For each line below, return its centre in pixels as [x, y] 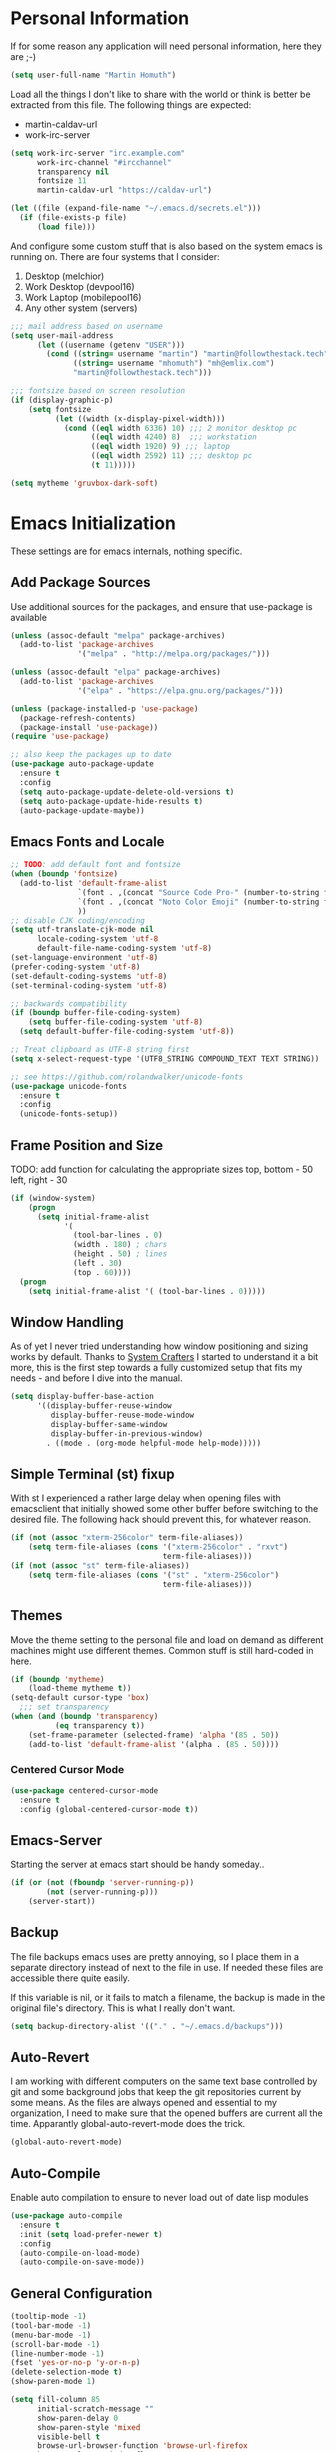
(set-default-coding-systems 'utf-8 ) [89, 976]
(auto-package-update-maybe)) [82, 810]
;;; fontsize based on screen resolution [98, 391]
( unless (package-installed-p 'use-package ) [104, 708]
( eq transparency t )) [99, 1725]
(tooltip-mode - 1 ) [48, 2317]
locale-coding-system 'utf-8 [97, 939]
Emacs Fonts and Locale [87, 841]
